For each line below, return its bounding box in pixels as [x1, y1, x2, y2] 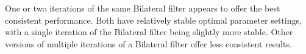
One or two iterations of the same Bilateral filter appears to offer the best [5, 2, 280, 14]
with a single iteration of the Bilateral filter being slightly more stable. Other [5, 25, 293, 38]
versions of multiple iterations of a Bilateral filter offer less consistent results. [5, 37, 292, 50]
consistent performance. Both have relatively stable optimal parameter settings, [5, 13, 302, 26]
